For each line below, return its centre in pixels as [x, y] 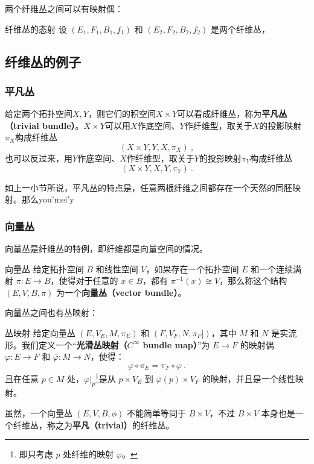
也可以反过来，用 [39, 158]
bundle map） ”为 [176, 344]
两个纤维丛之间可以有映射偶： [64, 8]
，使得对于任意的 [84, 281]
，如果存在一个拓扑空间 [192, 268]
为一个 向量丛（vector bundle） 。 [121, 292]
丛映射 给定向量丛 [40, 332]
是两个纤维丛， [240, 29]
